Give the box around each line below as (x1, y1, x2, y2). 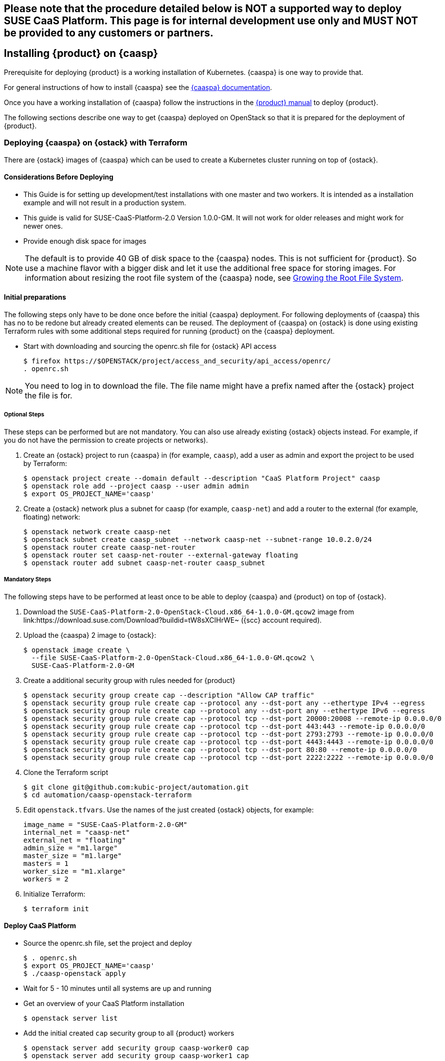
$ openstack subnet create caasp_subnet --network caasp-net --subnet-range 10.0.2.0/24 (23, 535, 372, 543)
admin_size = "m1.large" (23, 844, 118, 852)
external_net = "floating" (23, 836, 126, 844)
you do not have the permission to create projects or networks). (4, 435, 208, 444)
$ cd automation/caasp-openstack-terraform (23, 791, 192, 799)
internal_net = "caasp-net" (23, 828, 130, 836)
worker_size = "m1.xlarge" (23, 867, 126, 875)
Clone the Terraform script (23, 768, 108, 776)
